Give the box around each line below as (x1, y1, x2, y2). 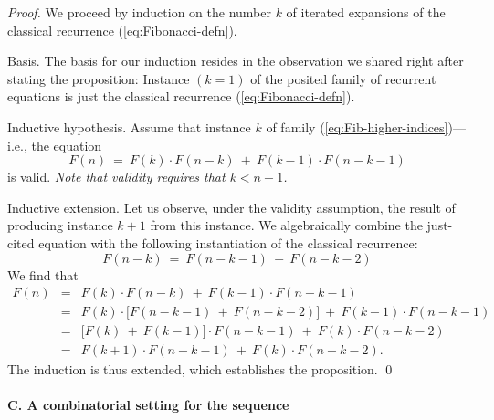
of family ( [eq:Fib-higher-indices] (266, 117, 448, 136)
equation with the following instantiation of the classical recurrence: (38, 233, 418, 252)
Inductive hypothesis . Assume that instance (7, 117, 251, 136)
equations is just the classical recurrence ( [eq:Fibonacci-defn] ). (7, 87, 355, 106)
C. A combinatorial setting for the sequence (7, 395, 289, 415)
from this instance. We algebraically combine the (150, 215, 423, 235)
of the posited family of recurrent (250, 68, 436, 88)
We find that (7, 265, 79, 284)
